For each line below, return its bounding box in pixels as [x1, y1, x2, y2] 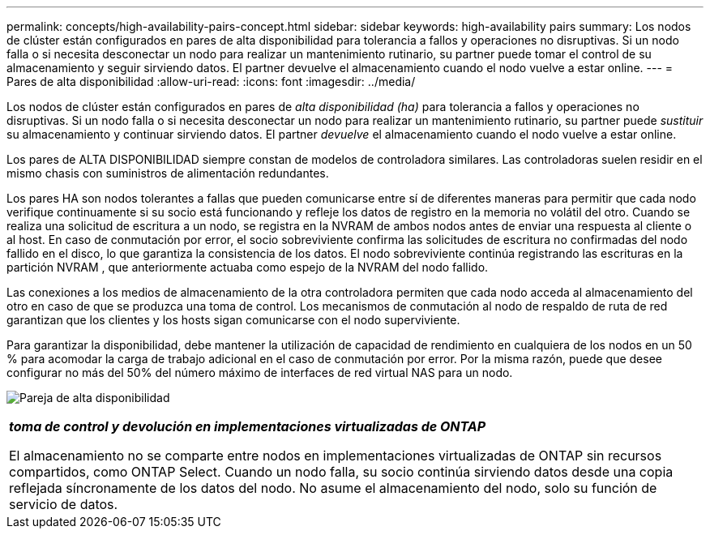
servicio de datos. [9, 496, 118, 512]
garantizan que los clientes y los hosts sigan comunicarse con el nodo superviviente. [6, 313, 460, 327]
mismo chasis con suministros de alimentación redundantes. [6, 166, 329, 180]
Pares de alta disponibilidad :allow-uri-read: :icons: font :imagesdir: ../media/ [6, 75, 416, 88]
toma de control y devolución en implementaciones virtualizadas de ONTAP [9, 418, 486, 434]
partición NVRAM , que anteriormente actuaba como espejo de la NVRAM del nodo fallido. [6, 260, 489, 274]
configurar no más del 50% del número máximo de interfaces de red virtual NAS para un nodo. [6, 366, 513, 379]
